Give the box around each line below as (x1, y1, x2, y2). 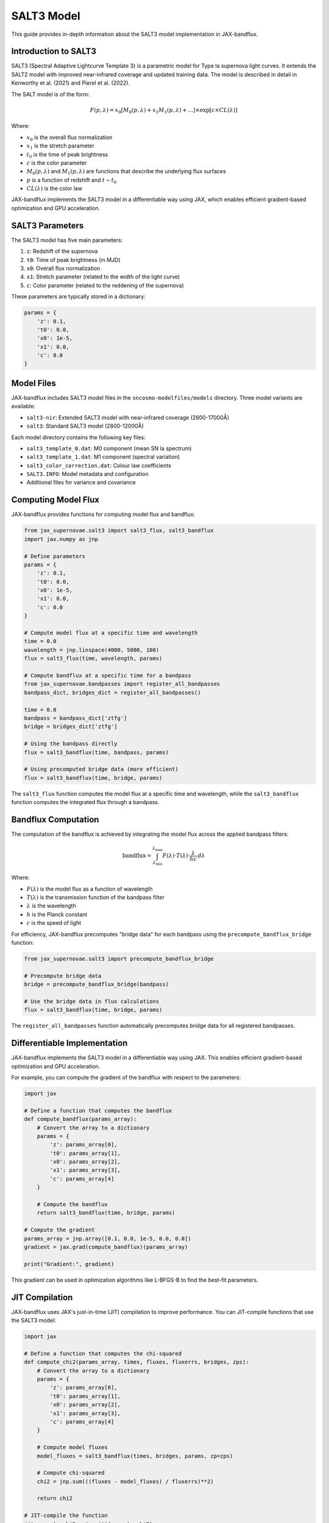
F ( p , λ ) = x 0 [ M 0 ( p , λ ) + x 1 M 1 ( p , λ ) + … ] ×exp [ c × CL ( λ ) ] (90, 107, 238, 115)
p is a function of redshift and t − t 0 (26, 176, 117, 185)
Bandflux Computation (11, 814, 99, 825)
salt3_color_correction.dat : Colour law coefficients (26, 462, 172, 469)
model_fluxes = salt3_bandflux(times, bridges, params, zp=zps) (37, 1452, 233, 1459)
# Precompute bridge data (24, 972, 102, 979)
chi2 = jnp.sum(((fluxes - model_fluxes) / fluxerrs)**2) (37, 1478, 214, 1485)
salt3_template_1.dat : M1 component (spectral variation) (26, 453, 180, 461)
